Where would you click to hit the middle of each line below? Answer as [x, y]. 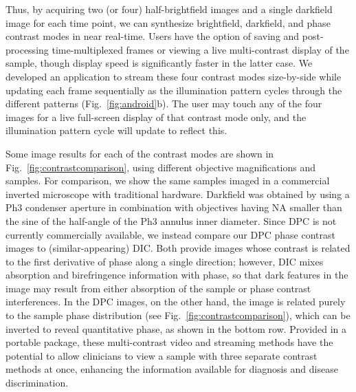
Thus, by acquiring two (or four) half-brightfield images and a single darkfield [169, 9]
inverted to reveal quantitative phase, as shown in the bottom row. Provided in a [176, 328]
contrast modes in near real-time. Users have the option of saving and [153, 36]
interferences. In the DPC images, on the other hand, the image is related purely [176, 302]
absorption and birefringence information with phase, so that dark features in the [177, 275]
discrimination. [37, 383]
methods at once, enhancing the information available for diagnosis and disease [172, 369]
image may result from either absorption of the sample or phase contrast [158, 288]
